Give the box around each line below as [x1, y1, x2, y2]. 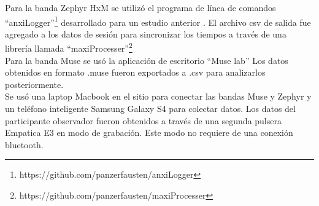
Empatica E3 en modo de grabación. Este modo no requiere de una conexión [5, 126, 293, 139]
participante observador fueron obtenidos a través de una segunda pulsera [5, 114, 282, 127]
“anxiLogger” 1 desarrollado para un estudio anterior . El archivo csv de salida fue [5, 14, 311, 28]
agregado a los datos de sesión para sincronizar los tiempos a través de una [5, 27, 286, 40]
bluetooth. [5, 138, 44, 151]
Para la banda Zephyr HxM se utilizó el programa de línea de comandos [5, 1, 276, 14]
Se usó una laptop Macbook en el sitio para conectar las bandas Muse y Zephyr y [5, 90, 312, 103]
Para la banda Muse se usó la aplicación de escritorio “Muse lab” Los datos [5, 53, 288, 66]
